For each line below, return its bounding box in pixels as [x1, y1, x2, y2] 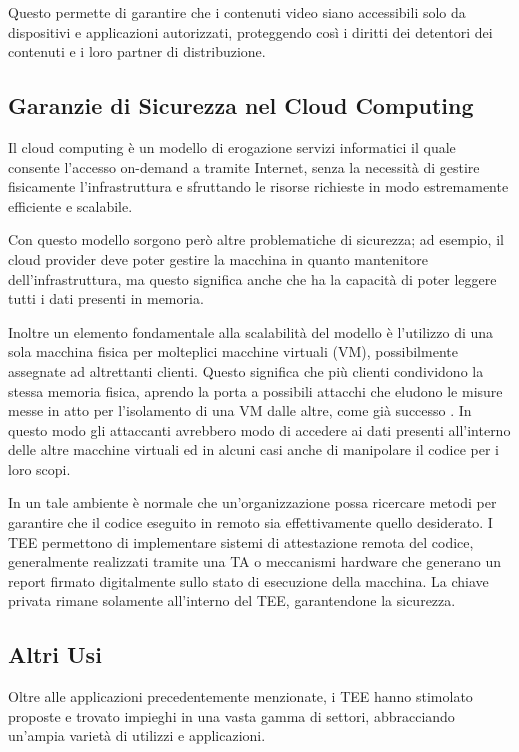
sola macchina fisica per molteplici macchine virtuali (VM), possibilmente [8, 341, 458, 362]
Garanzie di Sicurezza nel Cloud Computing [8, 90, 474, 121]
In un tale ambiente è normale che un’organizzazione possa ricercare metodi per [8, 492, 497, 513]
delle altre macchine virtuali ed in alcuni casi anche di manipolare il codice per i [8, 439, 500, 460]
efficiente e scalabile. [8, 195, 133, 216]
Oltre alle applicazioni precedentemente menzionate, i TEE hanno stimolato [8, 686, 473, 707]
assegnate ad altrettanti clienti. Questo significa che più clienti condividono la [8, 360, 484, 381]
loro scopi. [8, 458, 71, 479]
